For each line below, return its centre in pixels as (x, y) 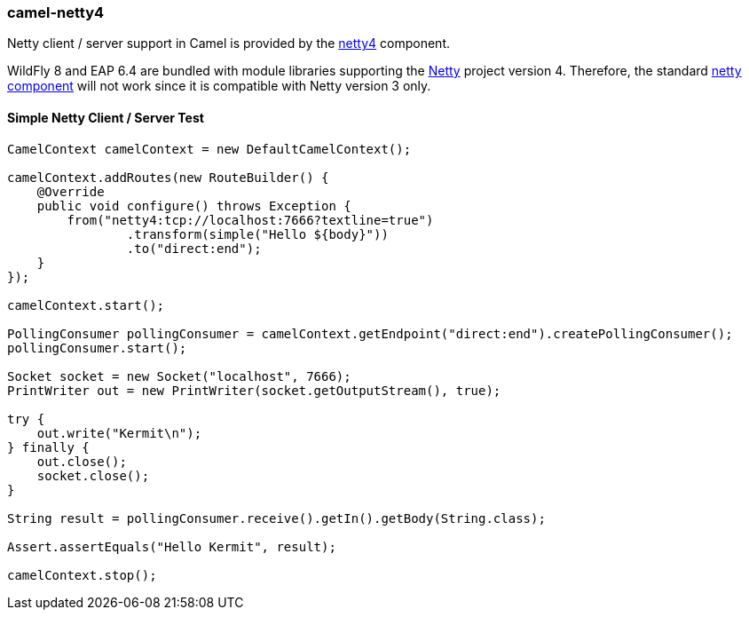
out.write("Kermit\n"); (119, 433)
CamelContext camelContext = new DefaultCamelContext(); (209, 149)
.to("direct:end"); (194, 248)
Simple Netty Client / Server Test (106, 117)
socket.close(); (93, 475)
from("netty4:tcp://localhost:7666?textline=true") (250, 220)
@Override (71, 191)
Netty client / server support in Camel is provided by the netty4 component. (229, 44)
